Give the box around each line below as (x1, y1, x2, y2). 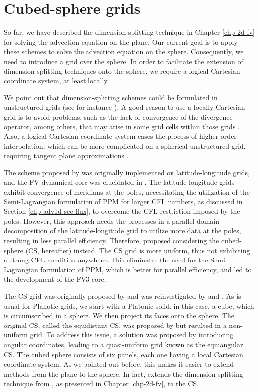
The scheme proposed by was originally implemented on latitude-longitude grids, (4, 167, 250, 177)
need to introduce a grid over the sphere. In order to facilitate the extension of (4, 56, 243, 66)
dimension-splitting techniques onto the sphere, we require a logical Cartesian (4, 65, 240, 76)
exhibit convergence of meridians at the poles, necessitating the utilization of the (4, 187, 250, 197)
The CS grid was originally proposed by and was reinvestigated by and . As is (4, 290, 241, 301)
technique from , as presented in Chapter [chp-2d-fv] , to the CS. (4, 378, 199, 389)
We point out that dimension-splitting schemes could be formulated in (4, 92, 218, 102)
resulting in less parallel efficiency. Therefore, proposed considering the (4, 235, 219, 245)
